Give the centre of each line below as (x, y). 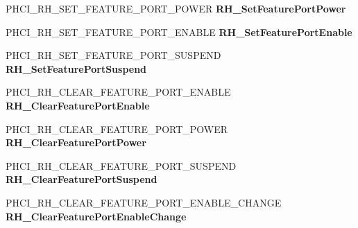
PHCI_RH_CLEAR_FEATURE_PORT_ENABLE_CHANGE (144, 202)
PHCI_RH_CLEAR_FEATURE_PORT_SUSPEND (121, 165)
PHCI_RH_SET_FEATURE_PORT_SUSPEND (113, 55)
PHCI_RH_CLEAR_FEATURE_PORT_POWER (117, 129)
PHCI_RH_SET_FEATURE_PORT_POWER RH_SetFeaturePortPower (176, 8)
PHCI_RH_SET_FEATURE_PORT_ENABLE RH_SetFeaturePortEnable (179, 32)
